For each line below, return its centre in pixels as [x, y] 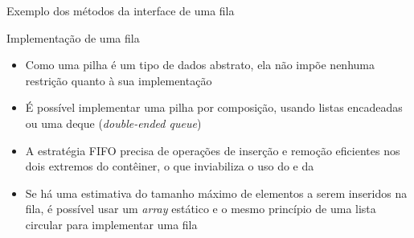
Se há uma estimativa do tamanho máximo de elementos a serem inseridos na [216, 193]
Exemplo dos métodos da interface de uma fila [121, 10]
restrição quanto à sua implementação [119, 80]
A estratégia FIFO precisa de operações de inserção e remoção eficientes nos [213, 150]
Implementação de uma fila [73, 37]
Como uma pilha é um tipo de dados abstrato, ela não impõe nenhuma [200, 65]
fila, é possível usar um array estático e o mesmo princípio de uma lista [201, 209]
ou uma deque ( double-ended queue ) [113, 123]
